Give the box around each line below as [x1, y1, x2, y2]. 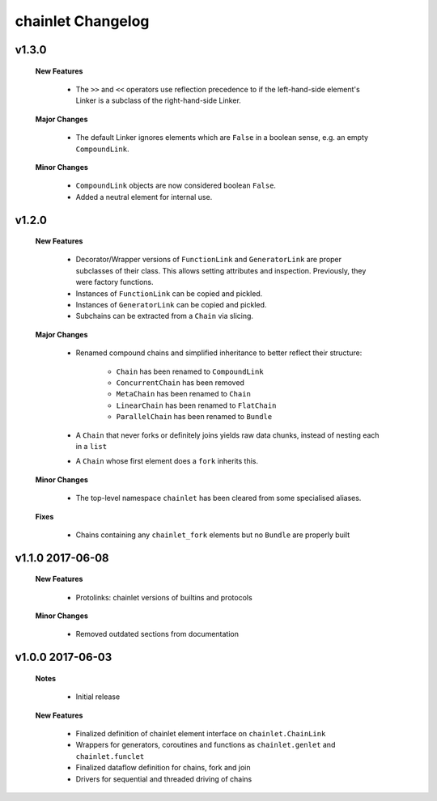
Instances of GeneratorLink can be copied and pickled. [75, 300, 267, 310]
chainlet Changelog [15, 12, 150, 30]
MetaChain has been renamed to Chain [116, 389, 251, 399]
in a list [75, 441, 108, 451]
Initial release [75, 692, 121, 701]
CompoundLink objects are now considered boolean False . [75, 180, 277, 190]
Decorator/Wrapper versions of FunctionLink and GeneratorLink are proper [75, 255, 342, 265]
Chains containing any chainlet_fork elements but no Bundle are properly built [75, 530, 350, 540]
